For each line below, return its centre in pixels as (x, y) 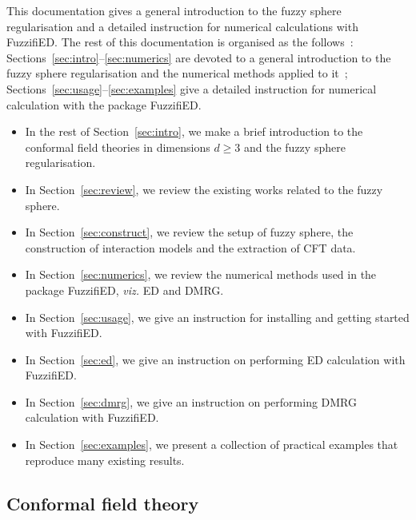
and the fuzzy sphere (294, 147)
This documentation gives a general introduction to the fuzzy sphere (174, 10)
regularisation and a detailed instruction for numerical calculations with (182, 26)
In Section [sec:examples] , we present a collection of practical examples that (212, 445)
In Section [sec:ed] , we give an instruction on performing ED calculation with (215, 359)
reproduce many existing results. (105, 460)
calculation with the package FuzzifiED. (104, 104)
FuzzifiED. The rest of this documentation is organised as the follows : (180, 42)
